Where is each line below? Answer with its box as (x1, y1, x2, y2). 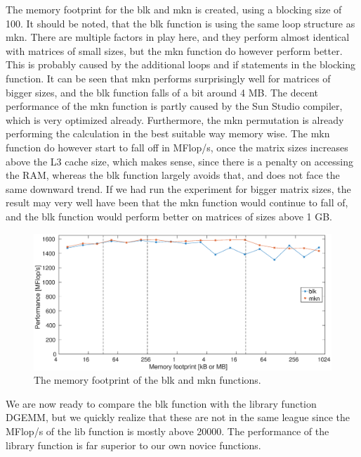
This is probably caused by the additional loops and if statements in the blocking (6, 57, 355, 72)
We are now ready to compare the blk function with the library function (6, 396, 317, 411)
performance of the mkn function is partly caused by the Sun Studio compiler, (6, 99, 343, 113)
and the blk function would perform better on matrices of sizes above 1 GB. (6, 208, 333, 223)
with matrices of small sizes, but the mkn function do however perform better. (6, 43, 343, 58)
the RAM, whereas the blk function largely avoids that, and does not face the (6, 168, 340, 182)
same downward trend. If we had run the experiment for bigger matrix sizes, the (6, 181, 351, 196)
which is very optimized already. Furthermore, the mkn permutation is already (6, 112, 344, 127)
